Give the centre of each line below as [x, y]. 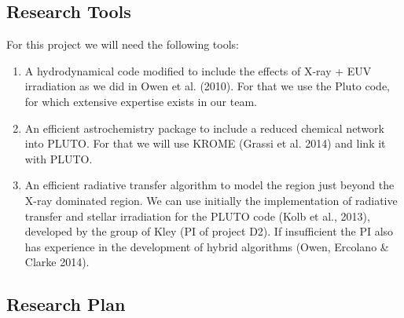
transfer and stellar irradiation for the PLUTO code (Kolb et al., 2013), [197, 216]
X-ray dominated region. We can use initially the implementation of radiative [211, 200]
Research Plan [66, 304]
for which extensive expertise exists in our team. [141, 101]
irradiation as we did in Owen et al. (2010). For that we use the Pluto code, [208, 86]
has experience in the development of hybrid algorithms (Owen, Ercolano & [207, 246]
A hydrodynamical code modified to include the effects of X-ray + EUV [198, 70]
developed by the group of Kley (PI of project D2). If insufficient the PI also [209, 231]
